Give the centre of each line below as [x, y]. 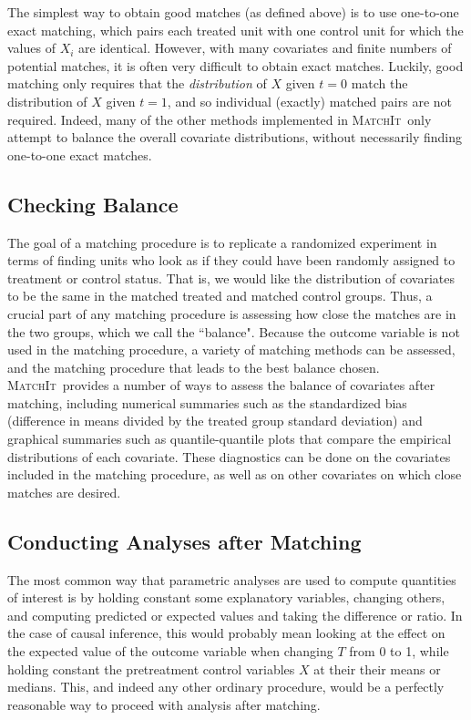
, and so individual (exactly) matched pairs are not [310, 101]
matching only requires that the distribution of [137, 83]
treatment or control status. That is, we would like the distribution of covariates [231, 278]
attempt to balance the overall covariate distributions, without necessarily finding [235, 137]
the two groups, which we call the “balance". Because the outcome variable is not [234, 331]
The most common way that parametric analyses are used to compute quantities [232, 579]
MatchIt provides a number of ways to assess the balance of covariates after [221, 385]
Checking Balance [93, 204]
